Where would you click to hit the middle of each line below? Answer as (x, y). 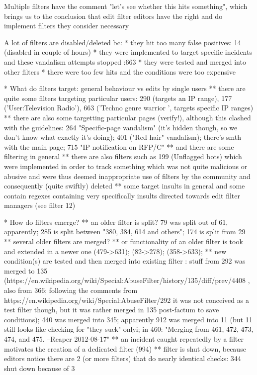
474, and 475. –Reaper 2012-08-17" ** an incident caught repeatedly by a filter (124, 339)
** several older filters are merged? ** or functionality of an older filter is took (124, 241)
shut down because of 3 (40, 368)
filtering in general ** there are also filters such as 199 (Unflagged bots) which (123, 156)
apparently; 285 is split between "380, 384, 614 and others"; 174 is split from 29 (125, 232)
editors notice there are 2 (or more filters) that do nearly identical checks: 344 (123, 358)
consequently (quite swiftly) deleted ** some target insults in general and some (125, 186)
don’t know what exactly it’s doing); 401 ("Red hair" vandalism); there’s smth (123, 137)
